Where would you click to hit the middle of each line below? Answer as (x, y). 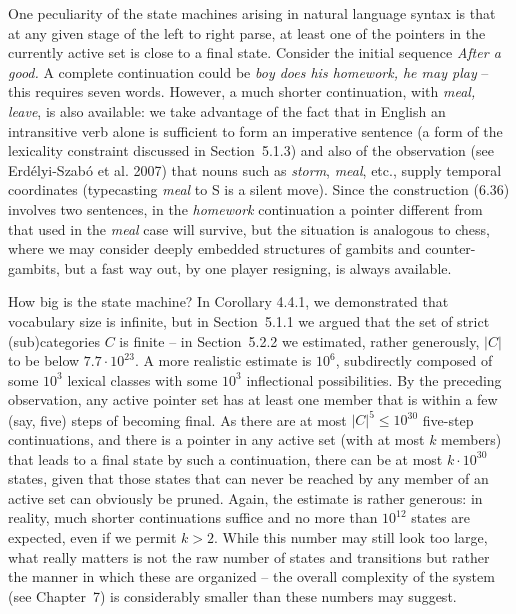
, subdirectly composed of (414, 360)
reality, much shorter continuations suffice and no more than (193, 517)
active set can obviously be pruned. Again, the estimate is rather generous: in (245, 497)
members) (471, 438)
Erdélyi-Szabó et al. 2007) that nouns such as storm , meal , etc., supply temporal (255, 169)
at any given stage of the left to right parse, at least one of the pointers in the (247, 32)
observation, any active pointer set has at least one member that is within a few (253, 399)
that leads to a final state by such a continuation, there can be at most (225, 458)
